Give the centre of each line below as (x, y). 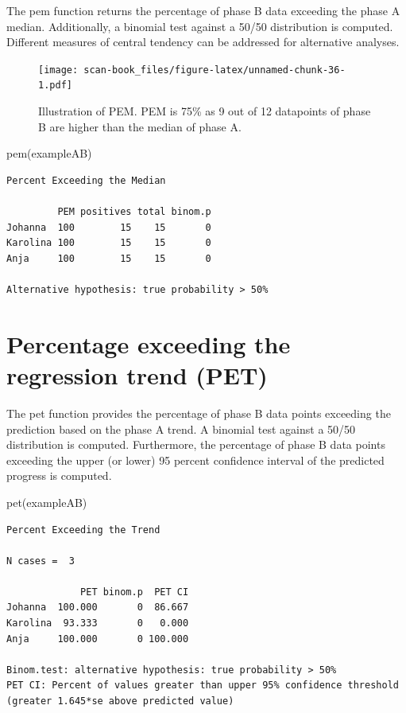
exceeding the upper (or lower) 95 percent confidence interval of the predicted (195, 460)
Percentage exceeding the (149, 343)
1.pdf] (55, 86)
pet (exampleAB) (47, 502)
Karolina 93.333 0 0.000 (98, 623)
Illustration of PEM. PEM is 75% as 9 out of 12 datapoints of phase (205, 111)
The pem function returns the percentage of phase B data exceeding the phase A (203, 10)
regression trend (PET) (137, 375)
